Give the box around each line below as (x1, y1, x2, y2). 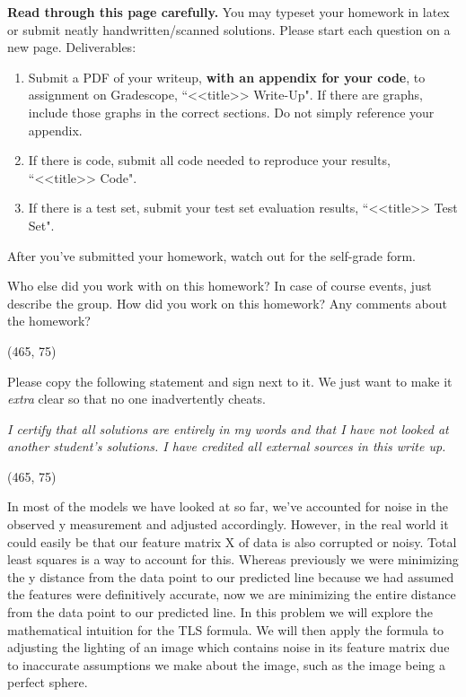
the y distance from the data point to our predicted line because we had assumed (7, 567, 454, 586)
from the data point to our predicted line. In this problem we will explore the (7, 603, 433, 622)
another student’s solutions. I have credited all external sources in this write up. (7, 437, 446, 456)
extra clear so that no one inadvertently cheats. (7, 389, 266, 408)
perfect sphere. (7, 673, 88, 692)
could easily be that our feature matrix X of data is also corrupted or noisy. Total (7, 532, 457, 551)
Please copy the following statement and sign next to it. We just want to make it (7, 371, 453, 390)
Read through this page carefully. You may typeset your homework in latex (7, 3, 450, 21)
